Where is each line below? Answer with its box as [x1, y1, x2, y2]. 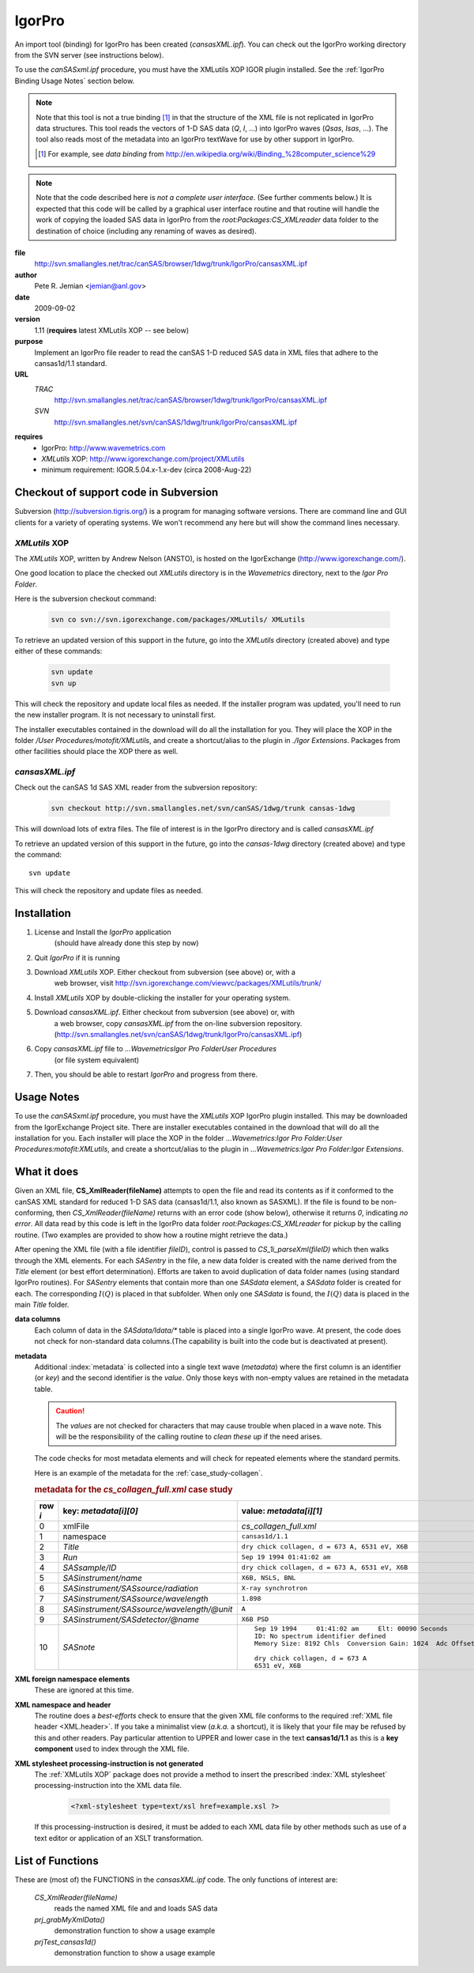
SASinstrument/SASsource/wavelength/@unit [62, 1603, 233, 1614]
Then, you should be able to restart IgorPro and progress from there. [34, 1069, 258, 1079]
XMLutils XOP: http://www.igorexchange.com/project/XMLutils [41, 455, 245, 464]
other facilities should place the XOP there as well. [14, 747, 179, 756]
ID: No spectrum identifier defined [254, 1632, 386, 1640]
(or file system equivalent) [54, 1055, 140, 1065]
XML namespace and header [14, 1699, 111, 1709]
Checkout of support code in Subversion [14, 486, 219, 500]
